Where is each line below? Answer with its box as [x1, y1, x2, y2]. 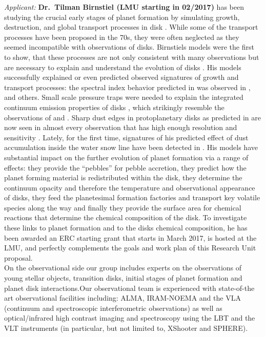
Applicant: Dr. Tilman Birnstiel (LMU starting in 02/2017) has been [4, 2, 244, 12]
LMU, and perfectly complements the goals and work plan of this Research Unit [4, 242, 256, 253]
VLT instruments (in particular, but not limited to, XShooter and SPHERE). [4, 323, 248, 333]
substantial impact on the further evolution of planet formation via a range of [4, 152, 249, 162]
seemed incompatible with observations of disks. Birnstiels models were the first [4, 41, 254, 52]
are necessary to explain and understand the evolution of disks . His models [4, 61, 241, 72]
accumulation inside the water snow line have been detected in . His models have [4, 142, 258, 153]
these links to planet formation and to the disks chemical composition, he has [4, 222, 248, 233]
